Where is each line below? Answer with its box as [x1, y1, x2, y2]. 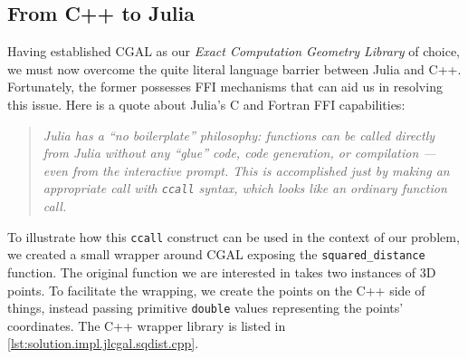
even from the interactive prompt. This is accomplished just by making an [43, 160, 450, 179]
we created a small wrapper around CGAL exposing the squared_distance [7, 245, 425, 264]
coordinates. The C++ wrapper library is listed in [7, 315, 286, 335]
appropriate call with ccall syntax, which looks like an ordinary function [43, 179, 447, 198]
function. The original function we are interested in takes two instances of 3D [7, 262, 436, 281]
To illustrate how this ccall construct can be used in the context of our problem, [7, 227, 460, 246]
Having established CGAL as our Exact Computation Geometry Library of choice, [7, 42, 461, 61]
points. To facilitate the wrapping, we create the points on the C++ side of [7, 280, 425, 299]
